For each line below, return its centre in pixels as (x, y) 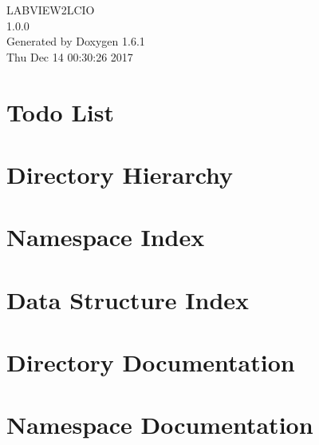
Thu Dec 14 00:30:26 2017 (70, 56)
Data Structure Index (128, 299)
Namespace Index (106, 237)
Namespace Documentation (160, 425)
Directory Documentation (151, 362)
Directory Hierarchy (120, 174)
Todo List (60, 111)
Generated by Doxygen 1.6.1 (76, 41)
